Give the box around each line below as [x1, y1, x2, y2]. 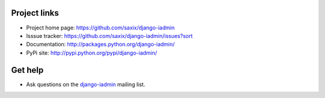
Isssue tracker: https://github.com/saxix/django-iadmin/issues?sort [26, 32, 193, 39]
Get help [11, 65, 44, 75]
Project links [11, 8, 60, 18]
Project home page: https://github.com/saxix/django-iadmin [26, 24, 175, 31]
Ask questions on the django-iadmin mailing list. [26, 81, 146, 88]
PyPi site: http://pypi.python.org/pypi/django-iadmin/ [26, 49, 158, 57]
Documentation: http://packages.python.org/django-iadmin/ [26, 41, 175, 48]
